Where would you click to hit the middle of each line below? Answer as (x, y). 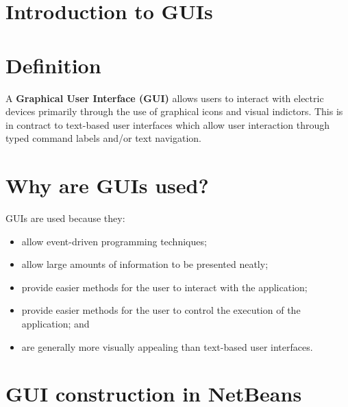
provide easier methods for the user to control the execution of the (161, 310)
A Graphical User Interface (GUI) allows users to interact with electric (165, 98)
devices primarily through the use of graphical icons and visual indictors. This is (174, 111)
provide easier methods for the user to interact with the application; (164, 287)
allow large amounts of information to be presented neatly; (145, 264)
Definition (53, 65)
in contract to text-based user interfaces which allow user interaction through (168, 124)
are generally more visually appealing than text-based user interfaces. (167, 346)
